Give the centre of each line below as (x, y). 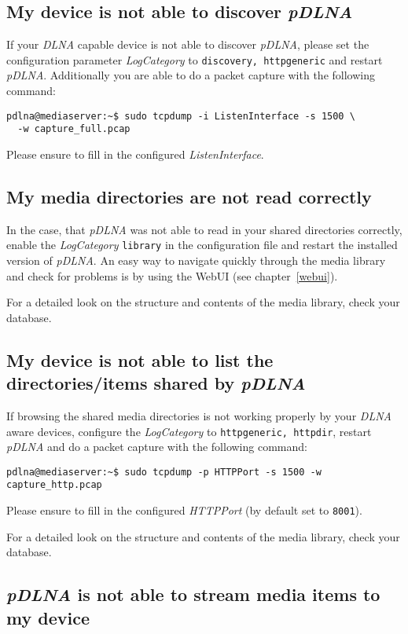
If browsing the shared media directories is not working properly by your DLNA (199, 415)
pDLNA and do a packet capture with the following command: (157, 447)
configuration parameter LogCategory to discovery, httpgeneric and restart (195, 59)
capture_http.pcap (54, 485)
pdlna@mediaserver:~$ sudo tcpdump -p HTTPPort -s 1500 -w (164, 472)
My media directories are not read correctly (189, 196)
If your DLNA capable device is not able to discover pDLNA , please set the (188, 44)
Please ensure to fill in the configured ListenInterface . (135, 154)
